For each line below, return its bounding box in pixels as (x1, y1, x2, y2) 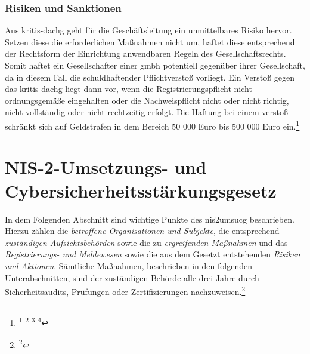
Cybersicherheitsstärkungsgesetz (5, 178, 277, 202)
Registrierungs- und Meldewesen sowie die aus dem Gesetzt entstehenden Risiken (5, 248, 300, 260)
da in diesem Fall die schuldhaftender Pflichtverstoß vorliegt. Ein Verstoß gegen (5, 70, 295, 83)
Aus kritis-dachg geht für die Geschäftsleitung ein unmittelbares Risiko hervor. (5, 24, 292, 36)
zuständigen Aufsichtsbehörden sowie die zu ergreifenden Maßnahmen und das (5, 236, 288, 248)
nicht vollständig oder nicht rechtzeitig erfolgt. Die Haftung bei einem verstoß (5, 106, 288, 118)
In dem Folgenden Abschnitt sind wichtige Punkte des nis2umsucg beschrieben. (5, 213, 294, 225)
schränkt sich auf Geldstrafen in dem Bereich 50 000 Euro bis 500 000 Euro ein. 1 (5, 118, 300, 132)
